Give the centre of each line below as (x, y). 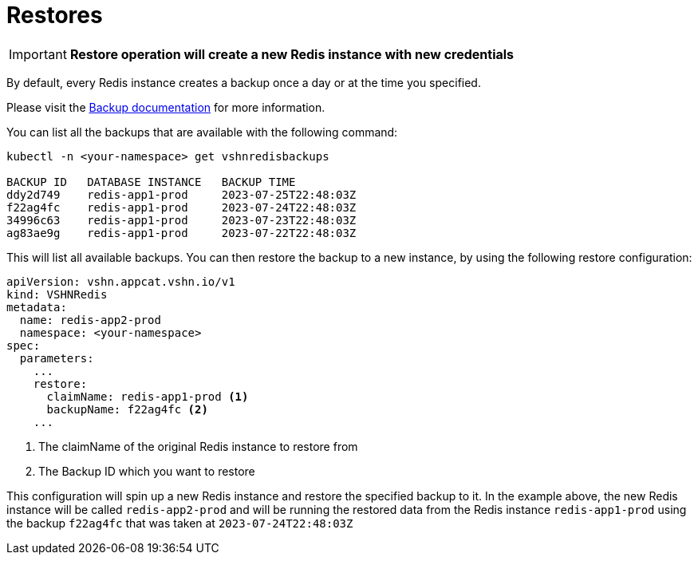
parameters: (57, 358)
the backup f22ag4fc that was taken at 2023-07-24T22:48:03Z (180, 523)
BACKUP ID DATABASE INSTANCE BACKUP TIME (151, 182)
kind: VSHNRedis (57, 294)
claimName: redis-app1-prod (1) (148, 396)
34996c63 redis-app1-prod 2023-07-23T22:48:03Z (181, 220)
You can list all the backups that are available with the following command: (202, 132)
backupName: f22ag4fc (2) (127, 409)
